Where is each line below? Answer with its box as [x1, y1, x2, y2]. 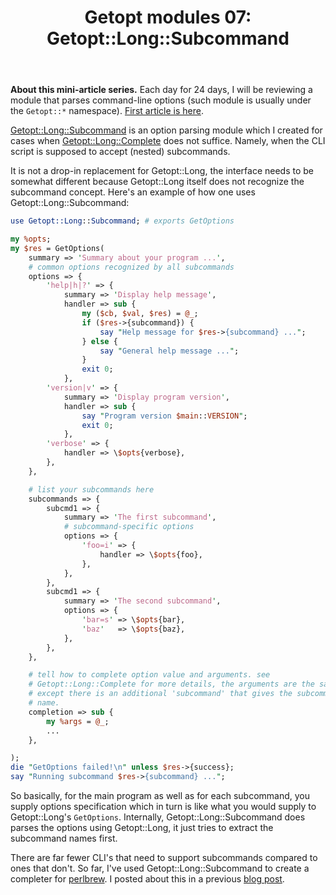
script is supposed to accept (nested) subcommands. [10, 146, 231, 158]
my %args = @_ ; [46, 716, 110, 726]
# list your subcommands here [28, 484, 155, 495]
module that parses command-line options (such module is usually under [10, 94, 312, 106]
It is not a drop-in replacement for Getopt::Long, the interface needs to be [10, 165, 315, 177]
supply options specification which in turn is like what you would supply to [10, 801, 317, 813]
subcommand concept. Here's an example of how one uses [10, 186, 256, 198]
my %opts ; [10, 234, 52, 245]
